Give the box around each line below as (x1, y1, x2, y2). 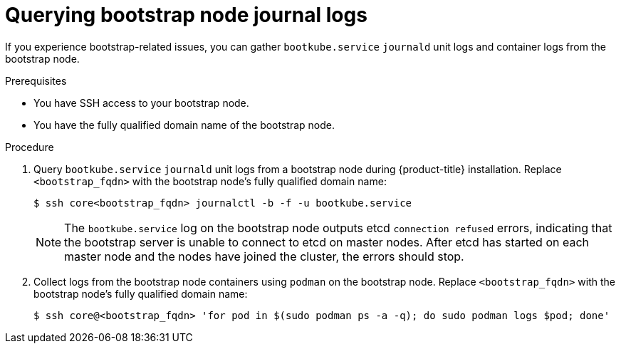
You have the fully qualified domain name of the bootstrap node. (33, 118, 335, 131)
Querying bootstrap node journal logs (5, 3, 367, 27)
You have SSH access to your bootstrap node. (33, 96, 249, 109)
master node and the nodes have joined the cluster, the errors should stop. (64, 249, 464, 264)
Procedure (5, 140, 54, 153)
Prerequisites (5, 74, 67, 87)
